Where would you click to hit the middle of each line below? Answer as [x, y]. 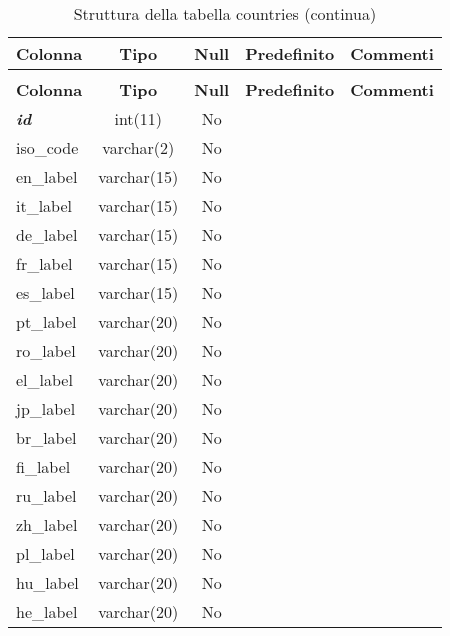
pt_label [46, 321]
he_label [47, 611]
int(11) [138, 118]
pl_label [45, 553]
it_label [44, 205]
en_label [47, 176]
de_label [47, 234]
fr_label [44, 263]
